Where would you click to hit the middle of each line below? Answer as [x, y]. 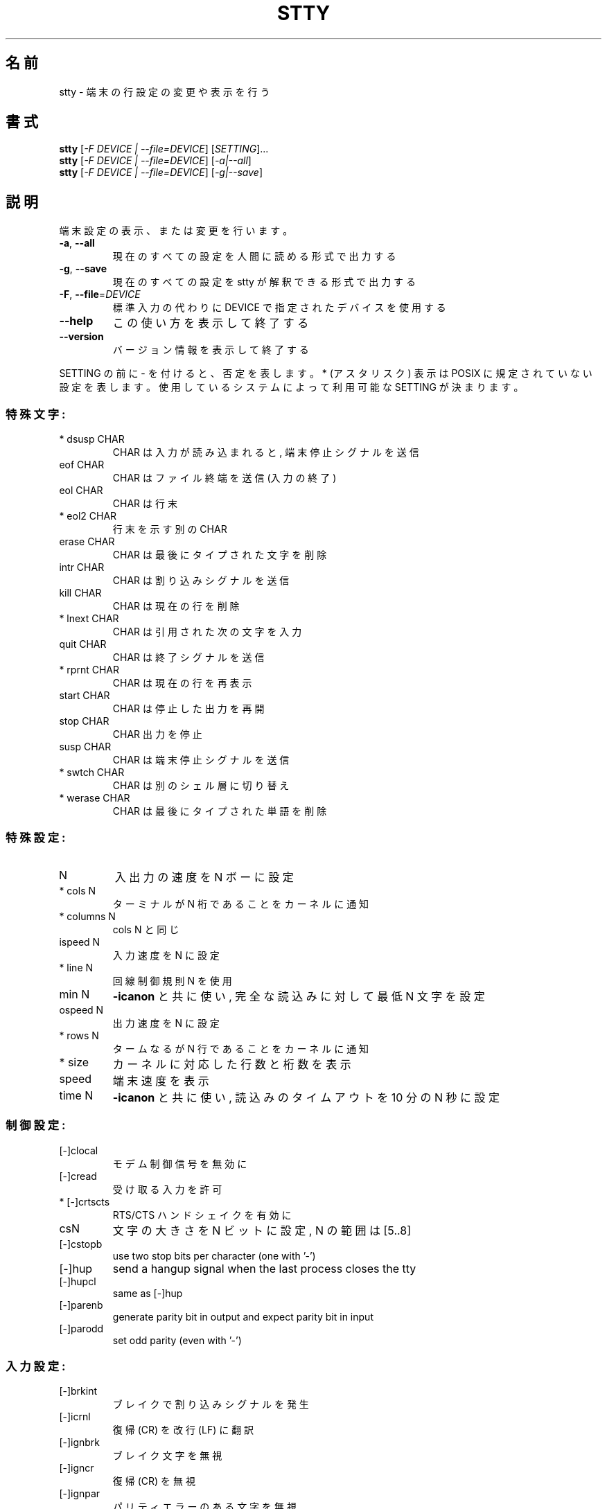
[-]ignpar [80, 1494]
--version [81, 337]
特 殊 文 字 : [36, 414]
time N [76, 1095]
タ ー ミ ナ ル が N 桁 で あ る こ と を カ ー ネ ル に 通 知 [241, 903]
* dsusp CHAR [92, 439]
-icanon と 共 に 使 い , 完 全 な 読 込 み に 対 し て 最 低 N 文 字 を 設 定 [299, 996]
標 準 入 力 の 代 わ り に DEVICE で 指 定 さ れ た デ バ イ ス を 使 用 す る [279, 308]
